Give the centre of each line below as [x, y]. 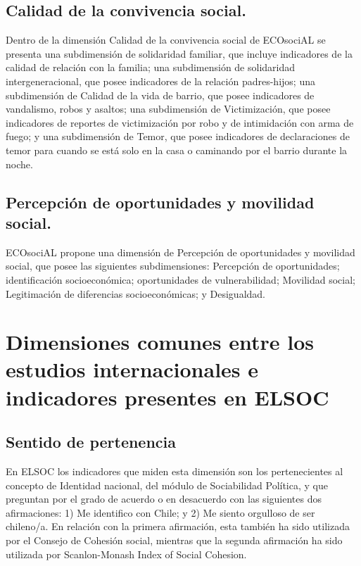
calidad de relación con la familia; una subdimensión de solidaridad [151, 67]
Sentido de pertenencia [91, 442]
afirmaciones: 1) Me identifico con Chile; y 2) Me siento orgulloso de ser [160, 512]
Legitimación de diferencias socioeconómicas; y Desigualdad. [135, 293]
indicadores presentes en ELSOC [167, 397]
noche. [19, 164]
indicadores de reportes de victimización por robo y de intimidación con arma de [180, 122]
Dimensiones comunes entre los [160, 342]
